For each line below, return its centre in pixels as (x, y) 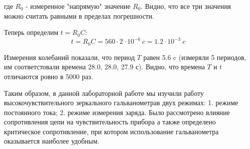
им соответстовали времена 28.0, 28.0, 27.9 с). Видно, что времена (105, 67)
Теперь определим (31, 32)
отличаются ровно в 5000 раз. (49, 76)
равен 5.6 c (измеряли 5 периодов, (195, 57)
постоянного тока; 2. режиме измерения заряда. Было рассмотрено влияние (117, 112)
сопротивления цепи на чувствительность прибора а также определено (110, 122)
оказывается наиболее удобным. (52, 141)
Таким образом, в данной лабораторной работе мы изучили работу (104, 93)
